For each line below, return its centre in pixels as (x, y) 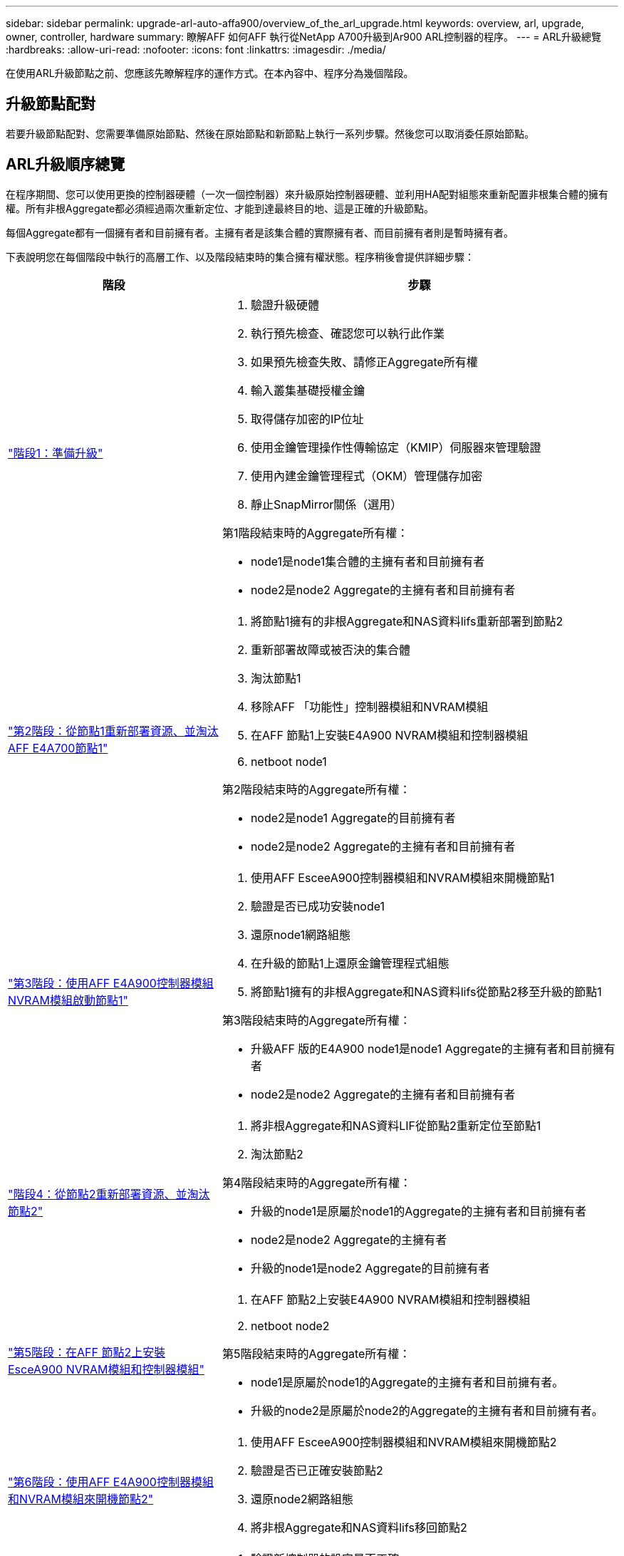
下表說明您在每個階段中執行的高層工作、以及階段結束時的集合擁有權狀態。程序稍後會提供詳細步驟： (240, 256)
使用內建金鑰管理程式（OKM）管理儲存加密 (366, 476)
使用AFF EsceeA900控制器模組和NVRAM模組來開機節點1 (402, 877)
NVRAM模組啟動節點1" (68, 1000)
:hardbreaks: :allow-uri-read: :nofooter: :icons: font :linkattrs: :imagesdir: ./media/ (196, 50)
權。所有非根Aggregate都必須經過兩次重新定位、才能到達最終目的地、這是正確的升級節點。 (220, 208)
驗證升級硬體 (285, 305)
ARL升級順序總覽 (66, 165)
